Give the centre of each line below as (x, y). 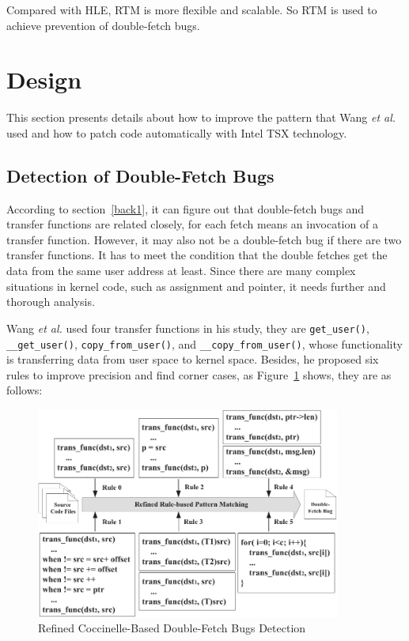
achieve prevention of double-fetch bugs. (103, 25)
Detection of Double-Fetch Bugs (140, 175)
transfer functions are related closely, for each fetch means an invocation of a (192, 224)
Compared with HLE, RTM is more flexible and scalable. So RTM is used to (192, 9)
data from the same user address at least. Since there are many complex (181, 271)
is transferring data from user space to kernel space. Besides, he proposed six (193, 359)
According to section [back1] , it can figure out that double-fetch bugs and (186, 208)
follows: (25, 390)
